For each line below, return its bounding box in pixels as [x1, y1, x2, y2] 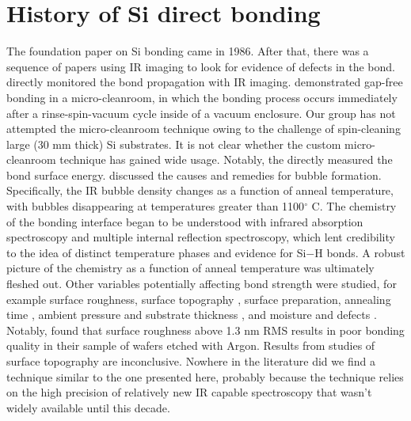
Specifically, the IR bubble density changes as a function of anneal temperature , [6, 182, 394, 199]
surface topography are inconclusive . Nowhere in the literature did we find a [6, 353, 375, 369]
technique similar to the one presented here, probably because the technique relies [6, 368, 404, 385]
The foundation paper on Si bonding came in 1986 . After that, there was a [6, 43, 369, 59]
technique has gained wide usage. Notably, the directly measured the [59, 151, 393, 168]
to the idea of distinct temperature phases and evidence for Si [6, 244, 306, 260]
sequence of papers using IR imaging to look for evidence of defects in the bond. [6, 58, 395, 74]
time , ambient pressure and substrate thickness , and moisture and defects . [6, 306, 377, 323]
